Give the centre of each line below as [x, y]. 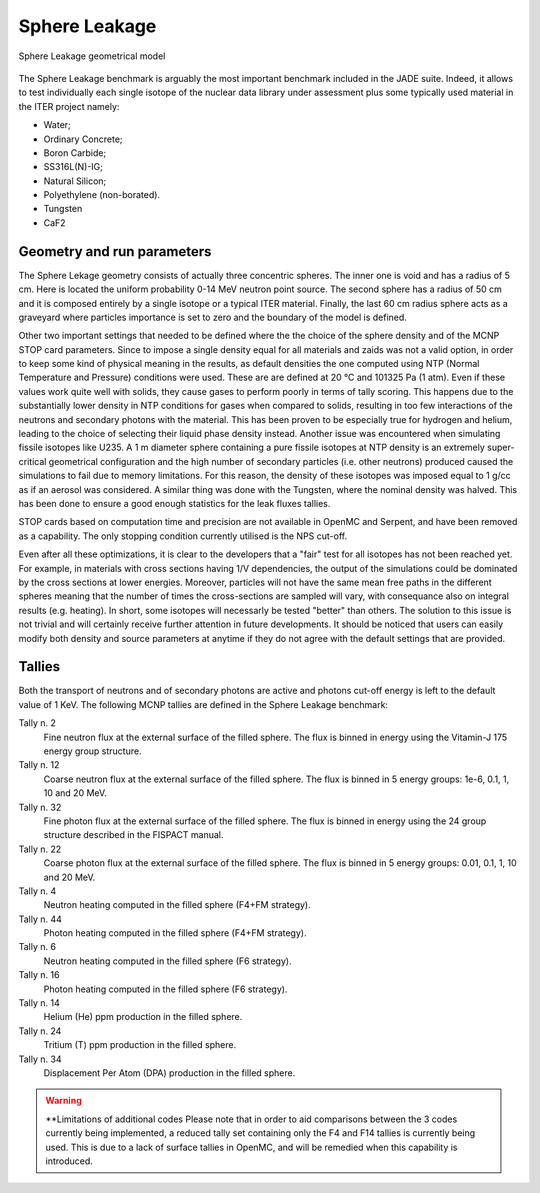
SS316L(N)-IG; [73, 167]
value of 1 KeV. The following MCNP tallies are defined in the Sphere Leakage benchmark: [203, 704]
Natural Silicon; [75, 181]
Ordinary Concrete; [83, 139]
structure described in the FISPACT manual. [133, 835]
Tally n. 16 [39, 975]
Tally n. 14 [39, 1003]
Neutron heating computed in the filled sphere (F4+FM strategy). [177, 905]
